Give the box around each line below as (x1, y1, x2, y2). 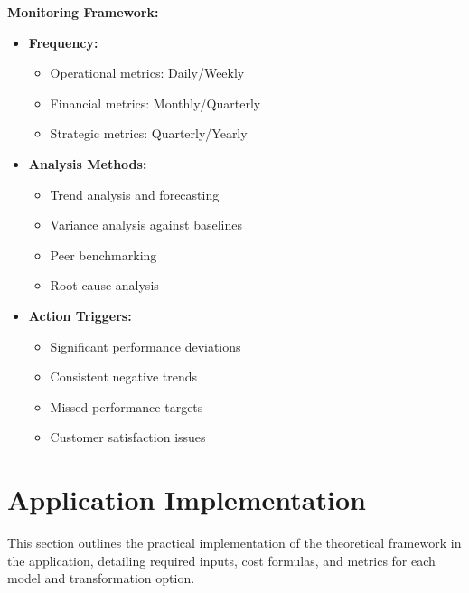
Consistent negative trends (50, 367, 198, 386)
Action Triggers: (28, 306, 132, 325)
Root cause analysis (50, 276, 159, 295)
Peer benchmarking (50, 245, 157, 264)
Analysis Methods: (28, 154, 147, 173)
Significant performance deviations (50, 336, 241, 355)
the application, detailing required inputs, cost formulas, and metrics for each (7, 551, 436, 569)
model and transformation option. (7, 569, 195, 588)
